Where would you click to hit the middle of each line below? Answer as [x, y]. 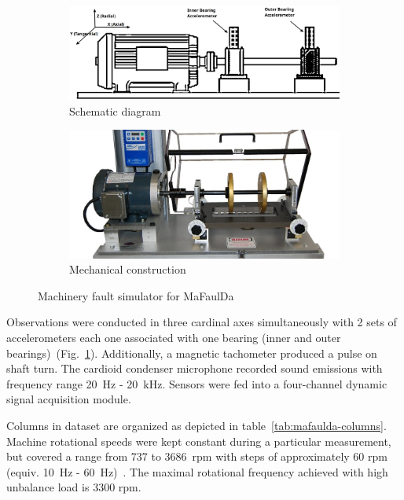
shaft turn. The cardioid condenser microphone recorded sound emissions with [195, 368]
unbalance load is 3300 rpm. [74, 487]
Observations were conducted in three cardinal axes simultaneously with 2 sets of [202, 322]
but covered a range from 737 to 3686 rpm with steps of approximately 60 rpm [197, 456]
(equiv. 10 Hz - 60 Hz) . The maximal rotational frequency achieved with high [197, 471]
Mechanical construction [128, 269]
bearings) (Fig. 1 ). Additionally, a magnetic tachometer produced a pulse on [192, 353]
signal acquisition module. [69, 399]
